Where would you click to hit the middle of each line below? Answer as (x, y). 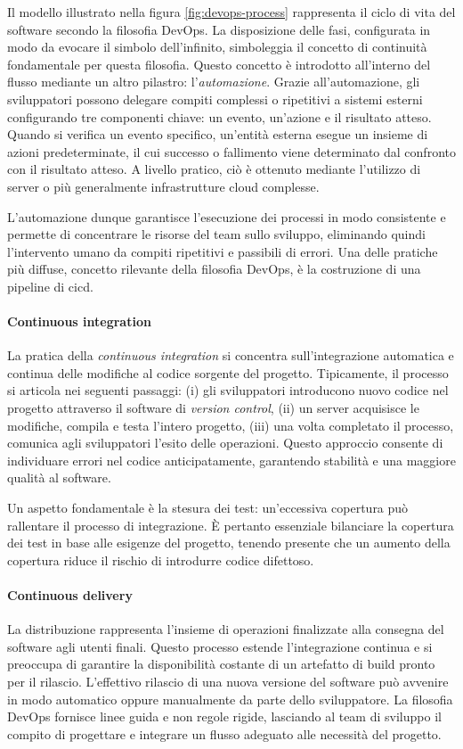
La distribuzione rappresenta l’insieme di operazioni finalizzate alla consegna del (226, 629)
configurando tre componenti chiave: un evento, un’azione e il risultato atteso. (219, 116)
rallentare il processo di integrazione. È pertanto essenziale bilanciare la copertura (231, 525)
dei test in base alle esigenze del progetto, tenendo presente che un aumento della (229, 543)
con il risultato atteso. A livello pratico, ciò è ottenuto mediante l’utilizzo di (214, 169)
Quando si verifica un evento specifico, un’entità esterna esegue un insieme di (218, 134)
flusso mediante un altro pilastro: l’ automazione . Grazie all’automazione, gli (214, 82)
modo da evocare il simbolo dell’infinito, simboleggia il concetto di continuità (217, 47)
